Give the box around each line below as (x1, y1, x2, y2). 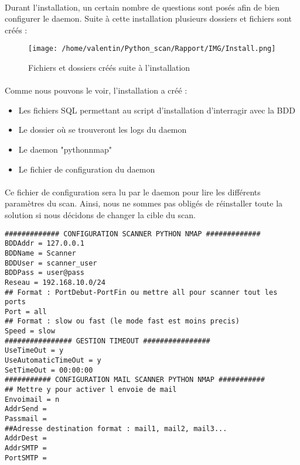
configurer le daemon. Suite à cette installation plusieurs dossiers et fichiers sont (5, 12, 292, 25)
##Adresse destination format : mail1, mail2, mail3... (5, 424, 227, 433)
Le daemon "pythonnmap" (18, 143, 112, 155)
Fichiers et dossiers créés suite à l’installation (28, 61, 190, 74)
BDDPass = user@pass (5, 268, 85, 277)
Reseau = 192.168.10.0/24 (5, 278, 105, 287)
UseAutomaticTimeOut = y (5, 356, 101, 365)
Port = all (5, 307, 47, 316)
